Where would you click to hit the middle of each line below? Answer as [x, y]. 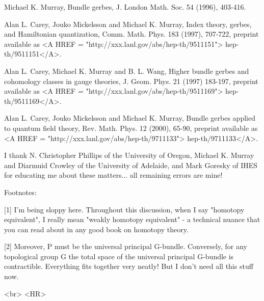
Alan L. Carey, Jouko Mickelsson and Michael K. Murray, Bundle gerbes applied [130, 118]
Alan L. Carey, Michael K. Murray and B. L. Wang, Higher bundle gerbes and [127, 71]
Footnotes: [20, 192]
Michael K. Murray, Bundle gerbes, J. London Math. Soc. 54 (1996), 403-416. [125, 7]
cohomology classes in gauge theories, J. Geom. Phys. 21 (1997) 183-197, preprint [131, 81]
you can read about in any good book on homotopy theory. [96, 229]
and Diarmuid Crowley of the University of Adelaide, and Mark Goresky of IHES [131, 165]
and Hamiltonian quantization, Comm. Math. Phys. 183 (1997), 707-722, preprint [131, 34]
